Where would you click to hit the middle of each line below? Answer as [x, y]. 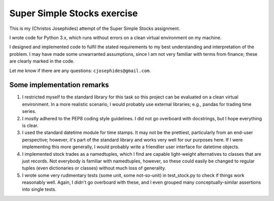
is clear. [30, 125]
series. [29, 111]
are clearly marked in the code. [42, 61]
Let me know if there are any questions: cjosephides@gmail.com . [80, 71]
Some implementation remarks [59, 85]
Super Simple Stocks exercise [74, 13]
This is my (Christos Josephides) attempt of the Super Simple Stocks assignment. [95, 28]
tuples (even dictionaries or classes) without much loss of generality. [94, 168]
